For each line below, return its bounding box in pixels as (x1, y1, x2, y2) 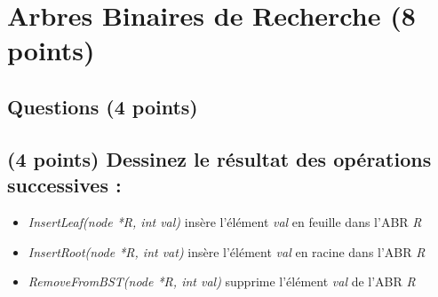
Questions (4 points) (7, 92, 198, 120)
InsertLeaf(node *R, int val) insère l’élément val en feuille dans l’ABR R (28, 212, 422, 231)
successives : (7, 171, 122, 199)
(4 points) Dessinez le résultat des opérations (7, 145, 432, 172)
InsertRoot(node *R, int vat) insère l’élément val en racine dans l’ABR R (28, 242, 426, 261)
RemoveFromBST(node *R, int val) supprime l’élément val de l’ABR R (28, 272, 416, 291)
